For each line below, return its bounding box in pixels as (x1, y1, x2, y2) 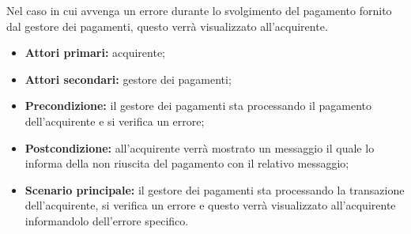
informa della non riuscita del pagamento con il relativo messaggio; (25, 155, 349, 172)
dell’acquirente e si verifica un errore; (25, 112, 205, 129)
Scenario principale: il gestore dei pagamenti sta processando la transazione (25, 181, 405, 198)
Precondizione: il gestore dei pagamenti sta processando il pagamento (25, 97, 372, 114)
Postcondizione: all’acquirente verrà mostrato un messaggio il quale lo (25, 139, 375, 156)
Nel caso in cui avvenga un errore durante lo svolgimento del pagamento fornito (6, 2, 392, 18)
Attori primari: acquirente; (25, 44, 166, 61)
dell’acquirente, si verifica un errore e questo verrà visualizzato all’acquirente (25, 197, 396, 213)
